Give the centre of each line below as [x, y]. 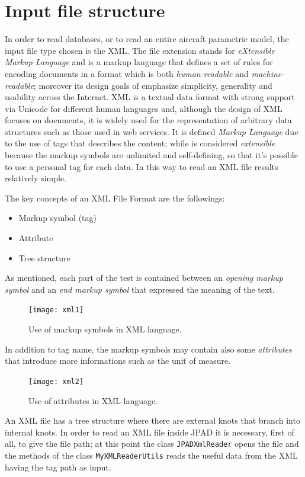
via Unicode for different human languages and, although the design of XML [144, 108]
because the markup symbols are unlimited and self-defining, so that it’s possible [151, 155]
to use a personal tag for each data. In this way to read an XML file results [142, 166]
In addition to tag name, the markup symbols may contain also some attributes [148, 349]
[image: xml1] [56, 310]
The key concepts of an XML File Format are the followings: [115, 198]
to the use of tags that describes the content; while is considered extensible [140, 143]
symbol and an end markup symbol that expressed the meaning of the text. [140, 289]
